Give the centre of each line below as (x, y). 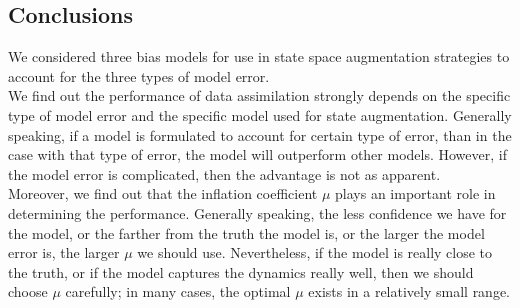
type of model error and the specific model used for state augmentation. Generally (260, 114)
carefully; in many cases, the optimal (178, 291)
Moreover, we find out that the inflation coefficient (163, 193)
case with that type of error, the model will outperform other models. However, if (257, 154)
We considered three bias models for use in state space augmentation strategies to (259, 56)
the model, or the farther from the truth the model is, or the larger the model (246, 232)
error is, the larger (64, 252)
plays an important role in (415, 193)
